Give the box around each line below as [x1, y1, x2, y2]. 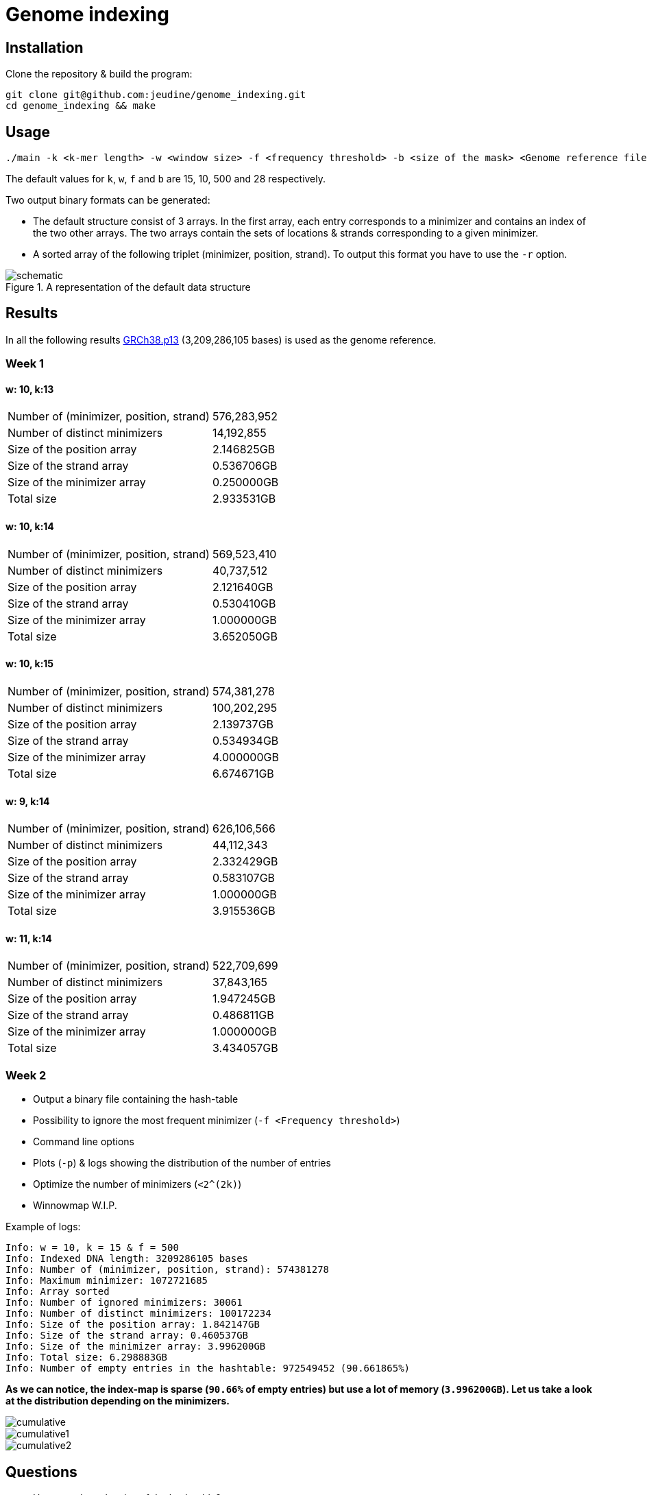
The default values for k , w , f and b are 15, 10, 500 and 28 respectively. [5, 173, 326, 185]
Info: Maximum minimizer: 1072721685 [5, 1275, 208, 1287]
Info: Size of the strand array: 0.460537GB [5, 1330, 249, 1341]
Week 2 [5, 1068, 47, 1082]
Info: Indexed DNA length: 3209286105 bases [5, 1253, 249, 1265]
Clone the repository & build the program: [5, 68, 193, 80]
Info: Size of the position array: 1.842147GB [5, 1319, 260, 1330]
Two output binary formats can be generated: [5, 194, 210, 206]
